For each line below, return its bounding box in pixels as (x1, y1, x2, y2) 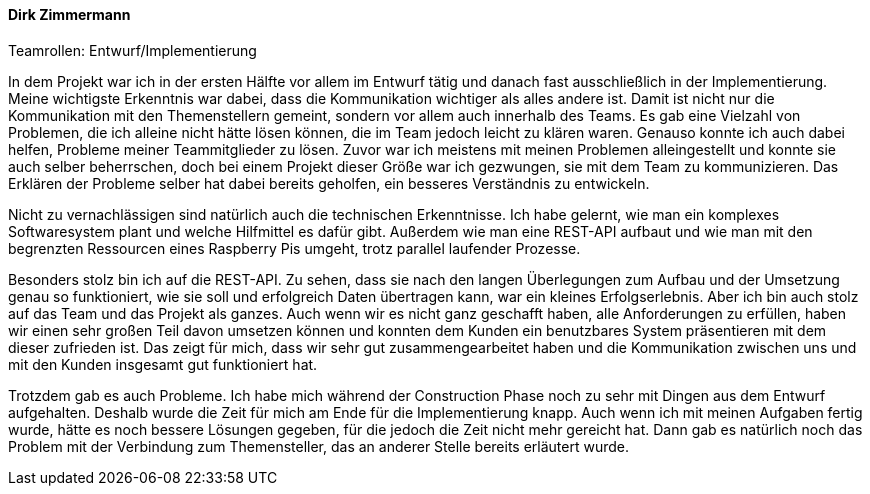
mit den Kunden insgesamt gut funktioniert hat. (8, 355, 318, 373)
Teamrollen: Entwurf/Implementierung (8, 41, 257, 59)
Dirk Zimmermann (8, 6, 131, 23)
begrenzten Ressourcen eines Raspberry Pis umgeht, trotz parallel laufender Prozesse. (8, 239, 581, 257)
